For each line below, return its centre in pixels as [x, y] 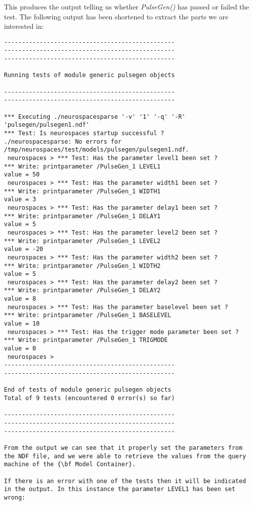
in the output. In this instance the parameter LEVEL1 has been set [120, 489]
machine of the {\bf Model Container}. [70, 464]
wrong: [15, 497]
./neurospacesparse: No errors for [63, 141]
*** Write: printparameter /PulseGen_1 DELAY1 [82, 216]
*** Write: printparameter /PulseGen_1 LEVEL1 [82, 166]
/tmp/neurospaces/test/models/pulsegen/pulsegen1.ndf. [97, 150]
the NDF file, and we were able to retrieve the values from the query [125, 456]
